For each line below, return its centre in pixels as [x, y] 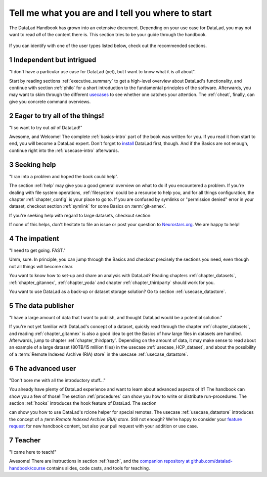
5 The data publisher [42, 306]
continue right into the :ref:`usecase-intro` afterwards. [64, 150]
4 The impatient [34, 238]
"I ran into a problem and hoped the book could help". [64, 176]
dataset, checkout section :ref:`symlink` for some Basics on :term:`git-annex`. [88, 206]
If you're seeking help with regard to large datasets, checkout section [80, 215]
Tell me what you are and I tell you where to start [111, 13]
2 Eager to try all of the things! [57, 116]
